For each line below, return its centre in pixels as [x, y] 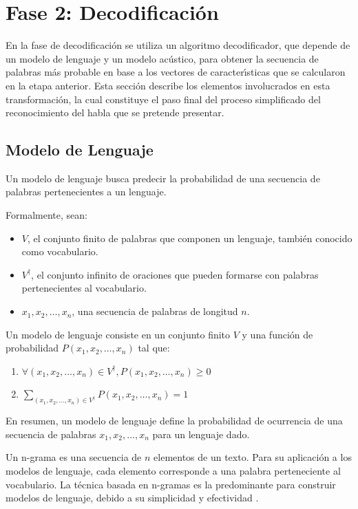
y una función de [277, 334]
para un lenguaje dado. [201, 434]
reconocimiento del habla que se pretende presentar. [115, 112]
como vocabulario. [60, 251]
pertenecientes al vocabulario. [84, 288]
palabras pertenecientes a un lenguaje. [86, 192]
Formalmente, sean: [46, 215]
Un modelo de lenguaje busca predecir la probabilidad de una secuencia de [163, 178]
